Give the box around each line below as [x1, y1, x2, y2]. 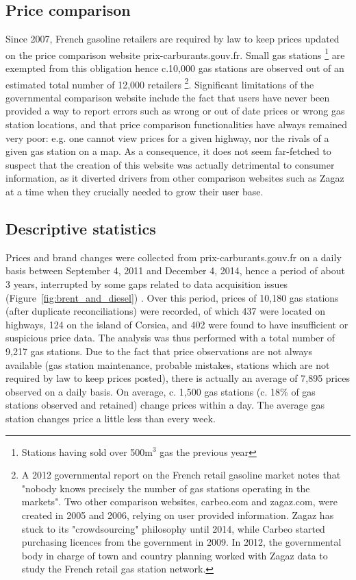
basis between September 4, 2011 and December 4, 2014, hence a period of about [5, 263, 345, 278]
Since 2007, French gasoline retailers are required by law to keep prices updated [5, 32, 340, 46]
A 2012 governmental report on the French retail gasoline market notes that [21, 468, 341, 482]
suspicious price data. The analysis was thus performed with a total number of [5, 330, 335, 345]
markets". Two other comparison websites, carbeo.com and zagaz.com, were [21, 494, 338, 509]
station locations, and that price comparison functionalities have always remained [5, 117, 348, 132]
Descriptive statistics [5, 218, 156, 239]
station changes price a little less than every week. [5, 411, 216, 425]
